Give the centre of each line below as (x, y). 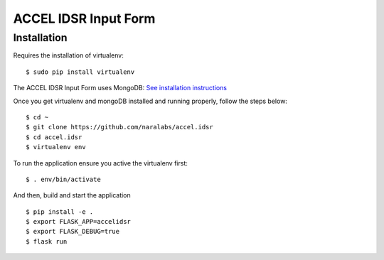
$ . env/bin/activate (63, 179)
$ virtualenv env (56, 147)
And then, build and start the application (72, 195)
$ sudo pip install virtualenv (80, 72)
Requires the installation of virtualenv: (68, 55)
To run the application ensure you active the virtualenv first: (101, 163)
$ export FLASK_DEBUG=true (73, 232)
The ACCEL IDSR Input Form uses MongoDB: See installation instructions (120, 88)
